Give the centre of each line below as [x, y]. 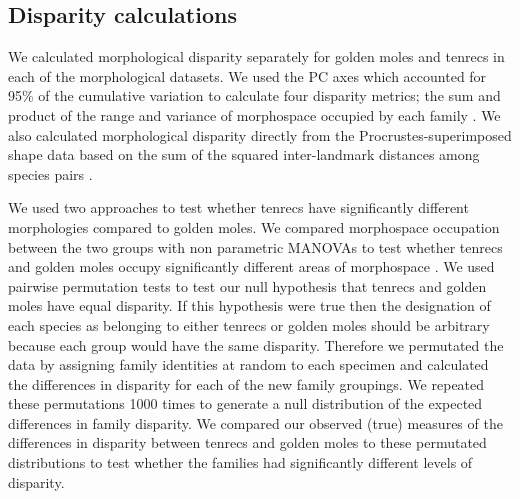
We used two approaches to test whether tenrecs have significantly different [238, 207]
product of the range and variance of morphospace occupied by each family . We [254, 114]
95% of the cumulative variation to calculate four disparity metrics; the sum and [254, 95]
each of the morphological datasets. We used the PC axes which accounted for [247, 75]
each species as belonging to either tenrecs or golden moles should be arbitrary [249, 324]
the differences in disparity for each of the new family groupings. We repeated [246, 383]
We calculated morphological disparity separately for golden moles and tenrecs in [256, 56]
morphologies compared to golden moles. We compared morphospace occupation [254, 226]
